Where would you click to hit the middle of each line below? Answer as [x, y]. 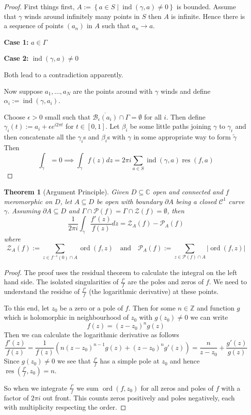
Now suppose [23, 91]
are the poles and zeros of [166, 282]
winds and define [186, 91]
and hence [185, 361]
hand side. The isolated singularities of [61, 282]
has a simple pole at [130, 361]
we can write [209, 317]
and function [216, 307]
